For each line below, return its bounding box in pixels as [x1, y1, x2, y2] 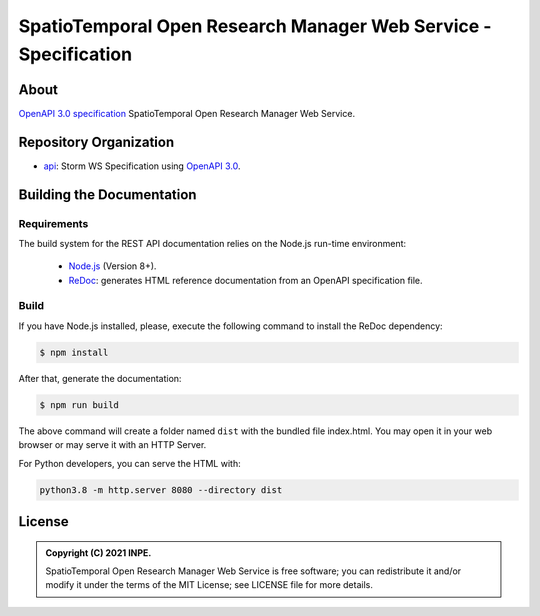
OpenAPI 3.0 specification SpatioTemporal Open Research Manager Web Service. [18, 107, 355, 119]
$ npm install [39, 346, 109, 358]
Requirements [18, 216, 89, 230]
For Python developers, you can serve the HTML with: [18, 457, 241, 469]
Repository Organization [18, 133, 175, 150]
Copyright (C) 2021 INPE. [45, 546, 152, 559]
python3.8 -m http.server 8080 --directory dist [39, 484, 283, 495]
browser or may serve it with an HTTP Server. [18, 439, 207, 451]
